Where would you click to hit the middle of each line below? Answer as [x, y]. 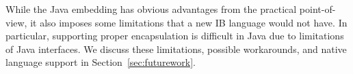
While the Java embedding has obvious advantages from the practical [151, 9]
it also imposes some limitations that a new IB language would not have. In [189, 22]
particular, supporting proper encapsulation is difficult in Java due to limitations [175, 36]
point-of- [317, 9]
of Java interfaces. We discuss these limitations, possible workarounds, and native [176, 49]
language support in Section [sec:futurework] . [101, 62]
